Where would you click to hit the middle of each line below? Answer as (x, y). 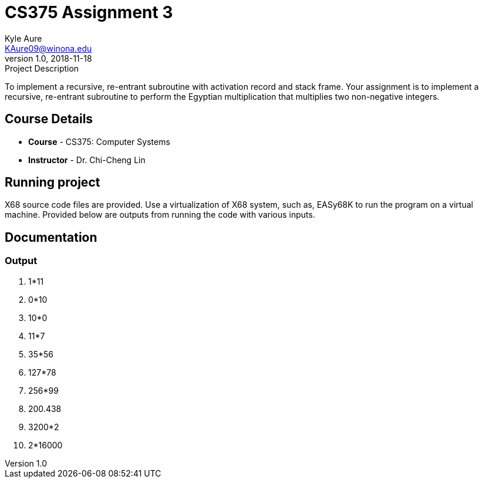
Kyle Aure (23, 38)
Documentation (51, 237)
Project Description (42, 68)
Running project (53, 183)
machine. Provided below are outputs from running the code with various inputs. (160, 215)
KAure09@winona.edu (48, 48)
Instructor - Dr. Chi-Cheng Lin (87, 160)
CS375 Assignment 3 (89, 12)
